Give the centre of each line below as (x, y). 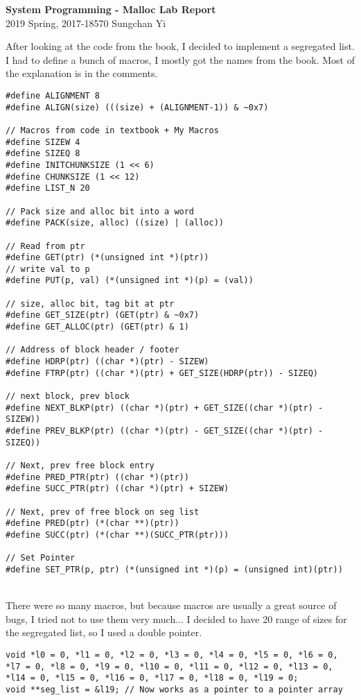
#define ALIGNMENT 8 (53, 95)
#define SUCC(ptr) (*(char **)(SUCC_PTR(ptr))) (117, 535)
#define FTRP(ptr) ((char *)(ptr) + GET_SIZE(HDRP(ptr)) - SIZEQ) (162, 373)
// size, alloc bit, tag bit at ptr (90, 304)
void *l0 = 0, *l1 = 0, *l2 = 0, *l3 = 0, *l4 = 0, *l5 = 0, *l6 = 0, (172, 655)
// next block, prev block (68, 396)
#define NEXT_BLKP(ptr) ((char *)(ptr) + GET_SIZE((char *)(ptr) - (165, 408)
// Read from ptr (45, 246)
